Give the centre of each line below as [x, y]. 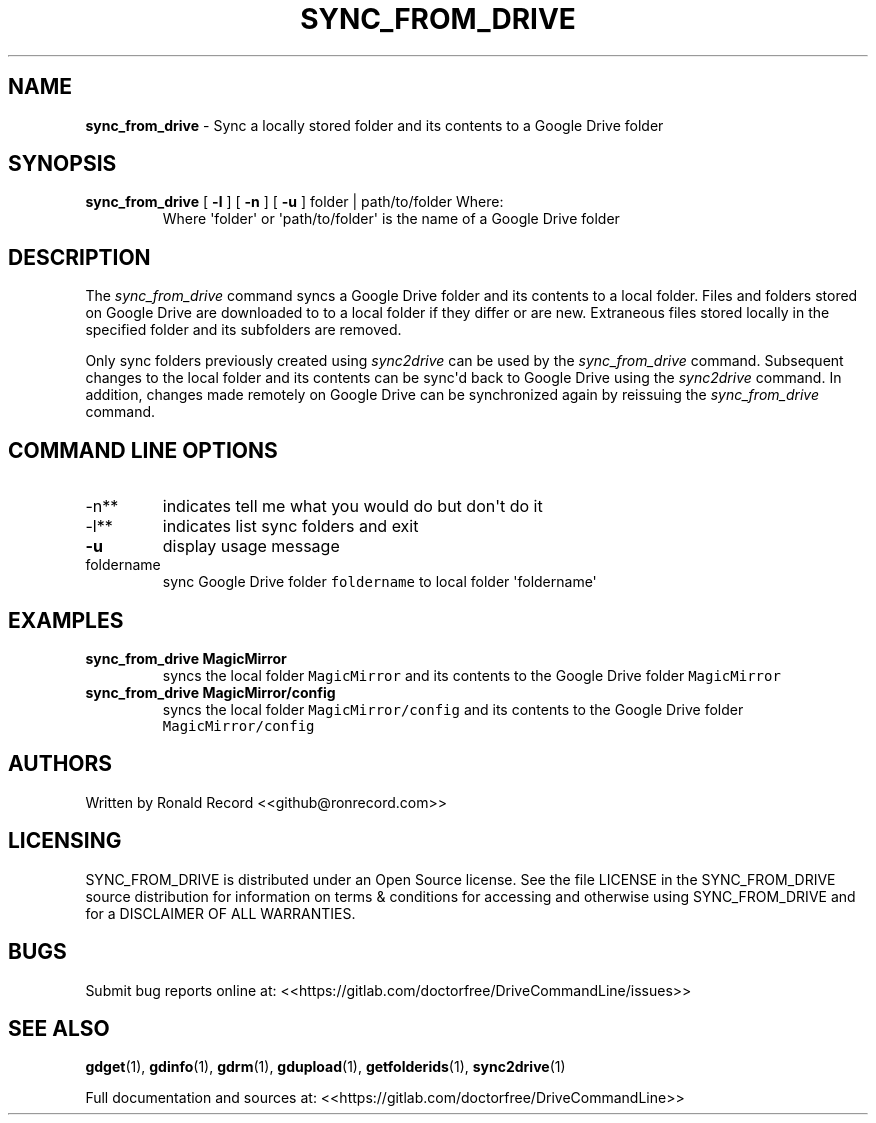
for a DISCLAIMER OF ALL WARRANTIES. [220, 913]
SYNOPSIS [62, 164]
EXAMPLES [66, 620]
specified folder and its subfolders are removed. [243, 330]
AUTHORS [60, 764]
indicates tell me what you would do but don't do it [352, 506]
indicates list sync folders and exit [290, 526]
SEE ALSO [59, 1028]
